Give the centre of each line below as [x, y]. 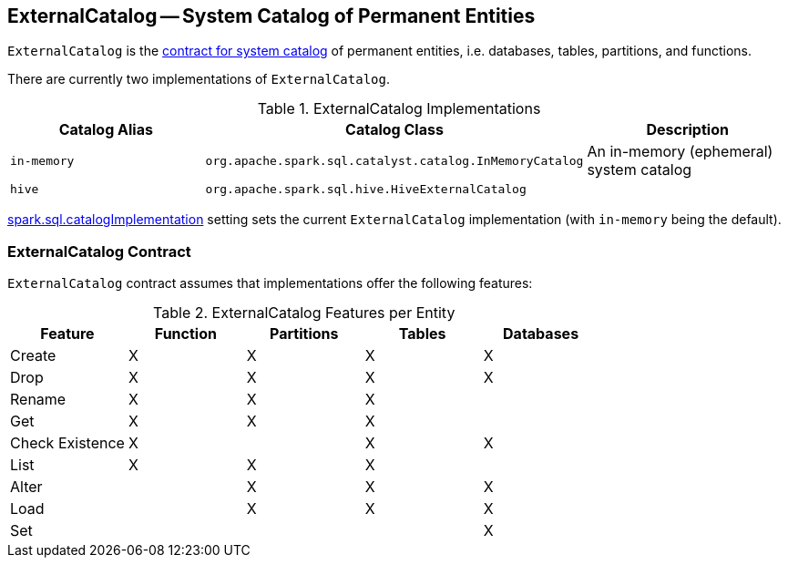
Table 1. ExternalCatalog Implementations [399, 109]
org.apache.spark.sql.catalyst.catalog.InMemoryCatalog [394, 160]
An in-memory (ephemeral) [680, 152]
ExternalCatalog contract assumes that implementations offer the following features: [270, 283]
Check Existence [67, 443]
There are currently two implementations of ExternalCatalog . [199, 79]
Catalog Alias [106, 130]
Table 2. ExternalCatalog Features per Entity [304, 313]
